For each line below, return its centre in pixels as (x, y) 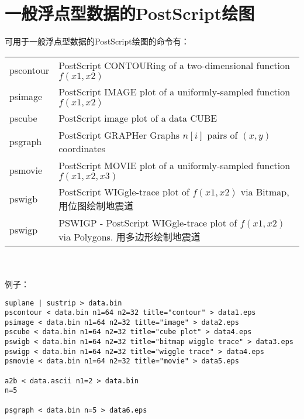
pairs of (222, 135)
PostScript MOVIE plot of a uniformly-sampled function (175, 165)
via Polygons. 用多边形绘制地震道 (129, 236)
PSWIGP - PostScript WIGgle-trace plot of (148, 222)
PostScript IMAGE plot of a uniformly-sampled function (175, 91)
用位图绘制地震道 (96, 205)
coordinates (82, 148)
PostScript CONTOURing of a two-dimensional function (174, 65)
